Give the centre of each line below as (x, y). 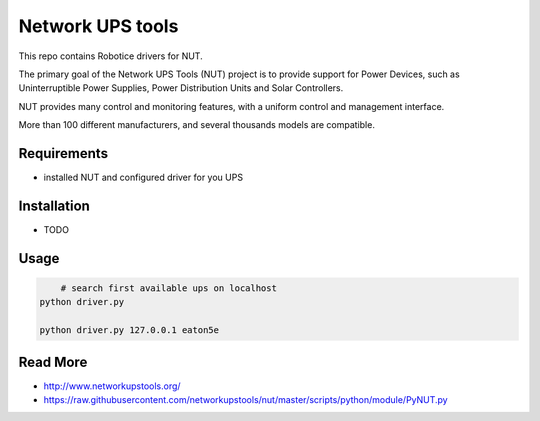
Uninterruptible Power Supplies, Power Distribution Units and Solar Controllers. (181, 88)
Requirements (63, 153)
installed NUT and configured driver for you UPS (143, 177)
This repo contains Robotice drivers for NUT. (111, 56)
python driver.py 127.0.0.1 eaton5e (129, 330)
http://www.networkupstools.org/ (112, 386)
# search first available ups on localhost (168, 288)
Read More (53, 361)
